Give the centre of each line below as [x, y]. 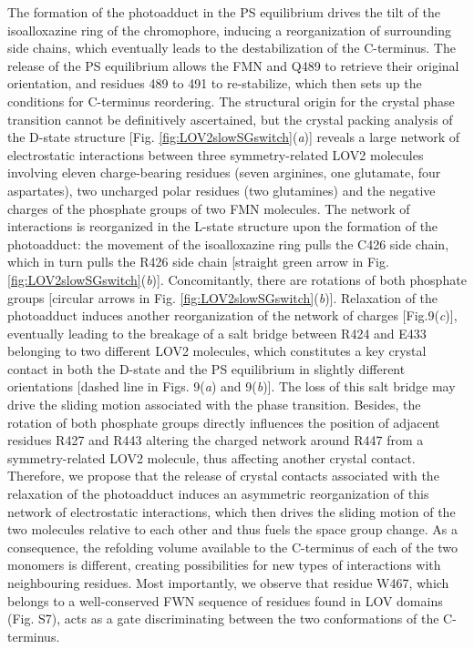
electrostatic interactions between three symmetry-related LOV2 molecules [216, 154]
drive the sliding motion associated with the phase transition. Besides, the [214, 405]
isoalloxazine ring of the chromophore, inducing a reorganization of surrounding [230, 30]
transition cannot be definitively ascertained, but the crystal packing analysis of [230, 119]
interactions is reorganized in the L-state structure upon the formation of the [223, 226]
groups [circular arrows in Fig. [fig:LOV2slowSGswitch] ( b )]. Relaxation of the [223, 297]
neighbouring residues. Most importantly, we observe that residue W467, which [228, 583]
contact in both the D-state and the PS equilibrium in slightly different [206, 368]
